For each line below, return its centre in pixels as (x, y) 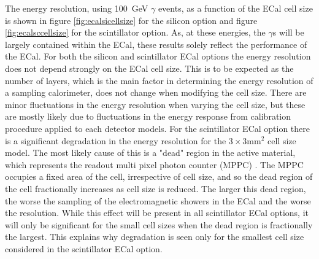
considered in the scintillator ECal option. (84, 248)
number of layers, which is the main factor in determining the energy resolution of (159, 80)
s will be (288, 32)
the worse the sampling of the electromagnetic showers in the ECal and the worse (158, 200)
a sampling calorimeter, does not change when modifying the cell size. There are (156, 92)
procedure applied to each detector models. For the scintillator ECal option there (158, 128)
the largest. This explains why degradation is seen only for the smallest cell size (155, 237)
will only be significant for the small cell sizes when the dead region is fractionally (159, 224)
